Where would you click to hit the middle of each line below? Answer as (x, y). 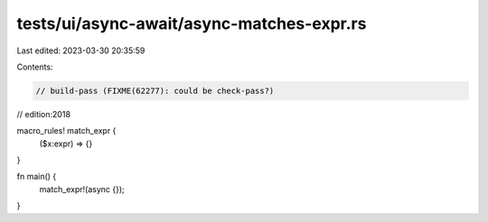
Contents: (35, 67)
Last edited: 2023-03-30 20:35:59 (81, 51)
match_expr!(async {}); (82, 189)
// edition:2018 (44, 114)
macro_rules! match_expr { (66, 131)
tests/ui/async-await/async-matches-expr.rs (192, 23)
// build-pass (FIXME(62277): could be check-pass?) (155, 91)
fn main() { (37, 177)
